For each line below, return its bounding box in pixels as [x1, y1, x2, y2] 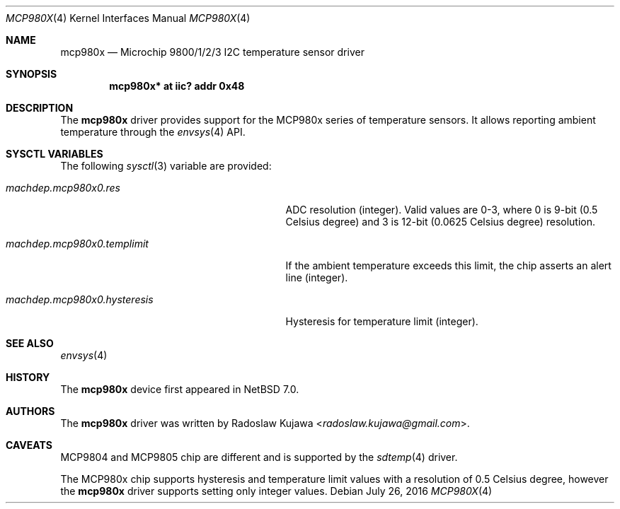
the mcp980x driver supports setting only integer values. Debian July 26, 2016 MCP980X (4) [60, 485, 493, 497]
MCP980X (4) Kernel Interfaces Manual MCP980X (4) [6, 12, 251, 24]
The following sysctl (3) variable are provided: [60, 160, 272, 172]
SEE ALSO [6, 337, 54, 349]
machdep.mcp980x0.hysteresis [6, 293, 154, 305]
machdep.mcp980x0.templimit [6, 238, 149, 250]
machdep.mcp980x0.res [6, 182, 120, 194]
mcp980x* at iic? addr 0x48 [109, 80, 245, 92]
